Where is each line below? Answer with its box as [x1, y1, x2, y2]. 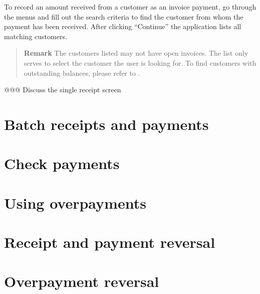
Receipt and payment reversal [4, 232, 215, 252]
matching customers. [4, 31, 67, 41]
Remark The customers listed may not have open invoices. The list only [24, 48, 248, 58]
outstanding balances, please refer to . [24, 67, 140, 78]
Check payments [4, 153, 120, 174]
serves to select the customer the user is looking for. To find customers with [24, 57, 256, 68]
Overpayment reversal [4, 271, 159, 291]
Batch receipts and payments [4, 113, 209, 134]
